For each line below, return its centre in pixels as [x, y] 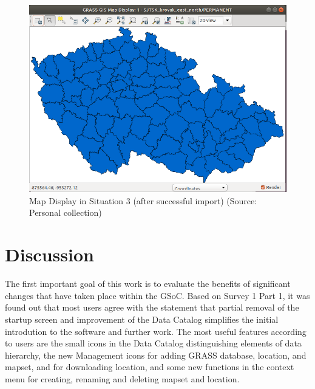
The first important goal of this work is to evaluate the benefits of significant [148, 284]
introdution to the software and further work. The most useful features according [156, 331]
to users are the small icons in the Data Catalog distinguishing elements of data [153, 343]
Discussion [49, 254]
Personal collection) [66, 212]
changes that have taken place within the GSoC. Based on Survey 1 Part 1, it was [157, 295]
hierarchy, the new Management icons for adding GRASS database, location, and [156, 355]
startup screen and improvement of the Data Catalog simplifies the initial [142, 319]
